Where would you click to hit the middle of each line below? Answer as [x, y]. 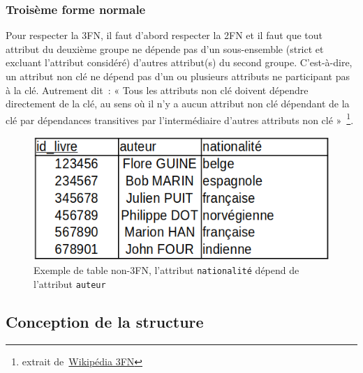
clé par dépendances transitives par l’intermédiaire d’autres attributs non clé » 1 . [180, 119]
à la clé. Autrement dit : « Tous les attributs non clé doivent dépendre [157, 90]
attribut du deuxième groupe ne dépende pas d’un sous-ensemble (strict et [165, 48]
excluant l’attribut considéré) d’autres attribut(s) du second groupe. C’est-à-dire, [179, 62]
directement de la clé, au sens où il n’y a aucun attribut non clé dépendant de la [178, 104]
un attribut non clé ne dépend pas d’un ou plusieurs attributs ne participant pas [178, 76]
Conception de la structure [105, 322]
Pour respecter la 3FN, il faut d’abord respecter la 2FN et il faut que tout [164, 35]
